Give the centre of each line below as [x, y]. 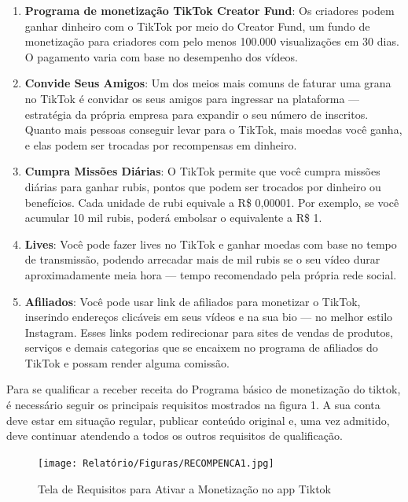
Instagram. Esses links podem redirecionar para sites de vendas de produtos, [209, 332]
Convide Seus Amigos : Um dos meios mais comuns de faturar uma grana [208, 83]
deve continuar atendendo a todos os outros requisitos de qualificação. [175, 436]
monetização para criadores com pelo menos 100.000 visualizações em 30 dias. [212, 41]
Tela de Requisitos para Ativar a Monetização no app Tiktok [184, 488]
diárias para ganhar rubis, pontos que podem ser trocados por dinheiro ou [203, 186]
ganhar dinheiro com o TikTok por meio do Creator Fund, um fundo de [197, 26]
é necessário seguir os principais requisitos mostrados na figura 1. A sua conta [193, 405]
